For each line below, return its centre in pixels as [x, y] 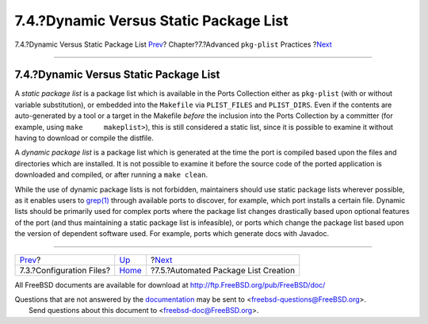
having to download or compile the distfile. [84, 138]
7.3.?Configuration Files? [65, 270]
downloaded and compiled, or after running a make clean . [111, 175]
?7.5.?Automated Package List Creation [223, 270]
